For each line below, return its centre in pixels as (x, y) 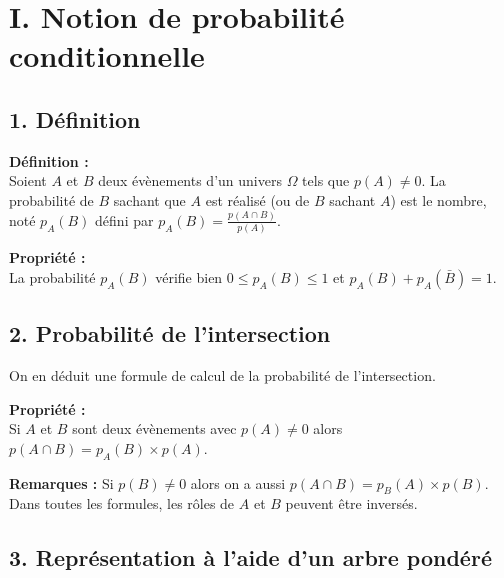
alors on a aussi (238, 482)
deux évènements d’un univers (190, 180)
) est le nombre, (438, 199)
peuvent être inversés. (351, 503)
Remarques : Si (61, 482)
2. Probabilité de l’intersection (170, 333)
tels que (326, 180)
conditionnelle (107, 55)
